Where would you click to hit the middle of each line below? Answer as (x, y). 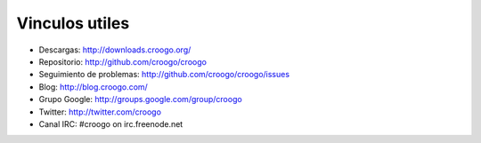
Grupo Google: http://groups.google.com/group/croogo (140, 99)
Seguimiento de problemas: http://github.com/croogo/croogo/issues (164, 75)
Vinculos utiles (73, 23)
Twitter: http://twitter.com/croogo (100, 112)
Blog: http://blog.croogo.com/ (94, 87)
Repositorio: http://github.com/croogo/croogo (122, 61)
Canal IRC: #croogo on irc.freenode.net (111, 123)
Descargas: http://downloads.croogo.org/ (115, 50)
